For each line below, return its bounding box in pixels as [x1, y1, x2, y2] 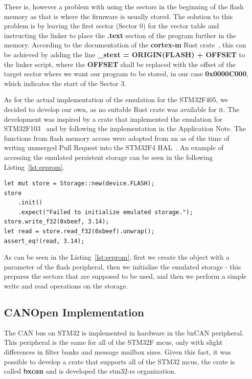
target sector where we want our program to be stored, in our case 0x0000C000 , [4, 68, 249, 79]
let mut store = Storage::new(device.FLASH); [4, 180, 155, 187]
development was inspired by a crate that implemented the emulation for [4, 113, 223, 124]
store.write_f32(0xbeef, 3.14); [4, 218, 109, 225]
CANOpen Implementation [4, 305, 144, 320]
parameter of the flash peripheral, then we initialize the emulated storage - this [4, 261, 241, 271]
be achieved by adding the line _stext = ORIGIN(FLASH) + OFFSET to [4, 49, 245, 59]
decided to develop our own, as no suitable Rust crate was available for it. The [4, 104, 240, 114]
